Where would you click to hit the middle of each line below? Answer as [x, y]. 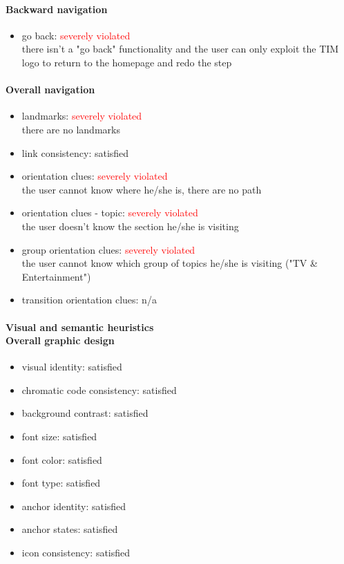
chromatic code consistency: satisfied [99, 389]
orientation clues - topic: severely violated [110, 213]
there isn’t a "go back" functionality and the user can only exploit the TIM [180, 49]
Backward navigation [57, 9]
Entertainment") [56, 276]
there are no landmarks [71, 129]
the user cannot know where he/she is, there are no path [142, 189]
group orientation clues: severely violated [108, 249]
